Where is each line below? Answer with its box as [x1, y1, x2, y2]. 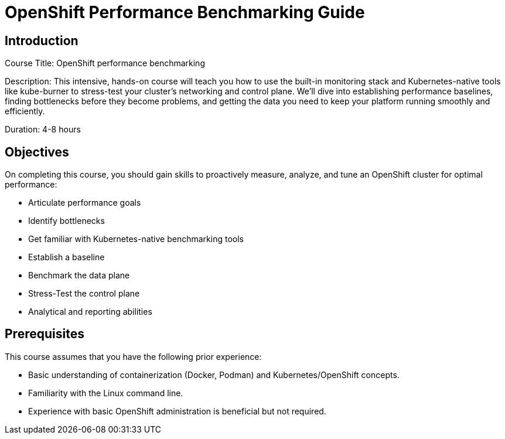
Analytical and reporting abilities [28, 307, 152, 317]
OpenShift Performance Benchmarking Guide [5, 2, 365, 22]
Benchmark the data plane [28, 270, 130, 281]
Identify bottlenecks [28, 216, 105, 226]
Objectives [5, 144, 69, 159]
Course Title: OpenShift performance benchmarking [5, 58, 205, 69]
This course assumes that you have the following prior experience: [5, 351, 262, 362]
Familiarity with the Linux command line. [28, 387, 183, 398]
